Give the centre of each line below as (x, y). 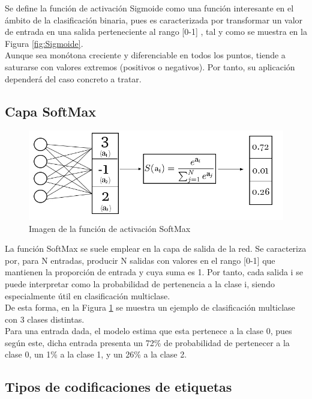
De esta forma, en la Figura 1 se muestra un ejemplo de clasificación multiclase (150, 307)
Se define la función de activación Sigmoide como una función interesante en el (149, 8)
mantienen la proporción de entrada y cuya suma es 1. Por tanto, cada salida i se (154, 272)
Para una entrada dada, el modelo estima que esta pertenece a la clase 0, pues (148, 331)
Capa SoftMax (51, 111)
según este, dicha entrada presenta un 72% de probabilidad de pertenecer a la (147, 342)
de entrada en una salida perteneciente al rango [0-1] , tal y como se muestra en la (156, 32)
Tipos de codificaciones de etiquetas (118, 387)
